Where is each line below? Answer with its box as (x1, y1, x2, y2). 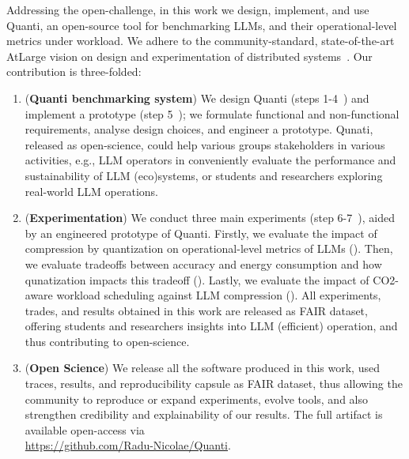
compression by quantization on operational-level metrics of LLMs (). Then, (25, 240, 393, 257)
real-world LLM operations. (25, 182, 159, 199)
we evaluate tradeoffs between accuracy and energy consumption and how (25, 255, 382, 272)
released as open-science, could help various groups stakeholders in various (25, 136, 385, 152)
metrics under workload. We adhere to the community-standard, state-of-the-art (6, 32, 395, 49)
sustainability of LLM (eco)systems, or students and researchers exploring (25, 167, 383, 183)
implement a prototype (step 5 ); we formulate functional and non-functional (25, 105, 400, 122)
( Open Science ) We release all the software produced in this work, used (25, 359, 380, 376)
